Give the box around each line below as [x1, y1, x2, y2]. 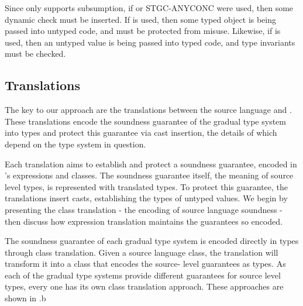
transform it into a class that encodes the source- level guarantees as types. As [5, 257, 286, 270]
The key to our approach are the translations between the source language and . [5, 104, 292, 116]
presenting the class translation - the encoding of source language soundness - [5, 203, 283, 215]
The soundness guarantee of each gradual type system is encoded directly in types [5, 235, 299, 247]
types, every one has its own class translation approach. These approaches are [5, 280, 284, 293]
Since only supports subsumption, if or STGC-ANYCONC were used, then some [5, 2, 294, 13]
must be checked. [5, 47, 66, 60]
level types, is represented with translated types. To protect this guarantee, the [5, 180, 288, 192]
